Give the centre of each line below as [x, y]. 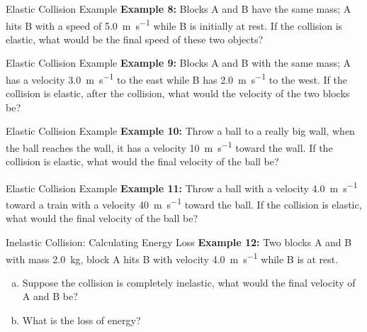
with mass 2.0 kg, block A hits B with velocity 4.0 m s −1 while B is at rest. [172, 258]
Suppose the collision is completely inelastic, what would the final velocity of [189, 282]
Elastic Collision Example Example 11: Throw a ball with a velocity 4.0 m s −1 [182, 187]
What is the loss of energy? [81, 320]
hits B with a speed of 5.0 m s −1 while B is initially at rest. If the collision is [174, 24]
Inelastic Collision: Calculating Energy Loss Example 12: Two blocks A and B [179, 242]
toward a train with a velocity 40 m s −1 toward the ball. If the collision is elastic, [184, 203]
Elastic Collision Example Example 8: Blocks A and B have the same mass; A [179, 9]
